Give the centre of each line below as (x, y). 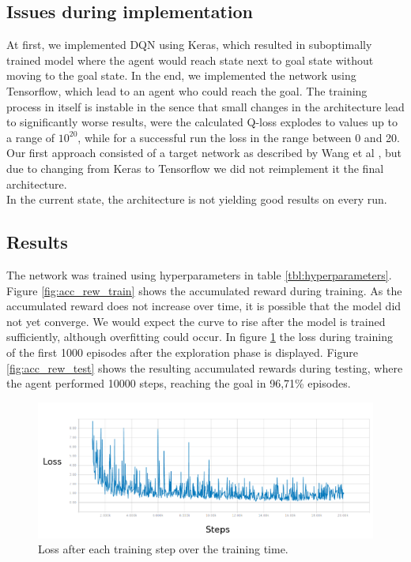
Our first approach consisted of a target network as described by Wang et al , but (204, 153)
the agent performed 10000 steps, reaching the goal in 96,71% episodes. (179, 383)
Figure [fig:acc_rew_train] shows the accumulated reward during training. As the (204, 290)
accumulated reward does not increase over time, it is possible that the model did (204, 306)
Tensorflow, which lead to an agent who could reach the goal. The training (187, 90)
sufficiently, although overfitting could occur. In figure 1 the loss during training (200, 337)
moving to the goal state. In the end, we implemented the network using (181, 75)
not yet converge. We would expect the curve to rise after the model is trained (196, 321)
